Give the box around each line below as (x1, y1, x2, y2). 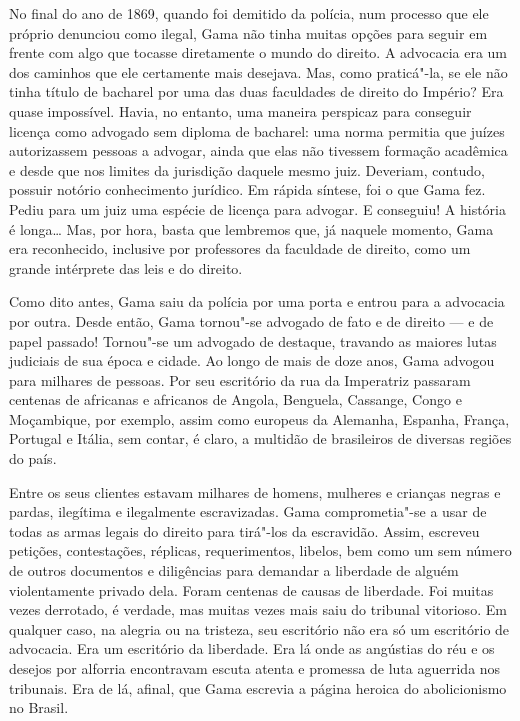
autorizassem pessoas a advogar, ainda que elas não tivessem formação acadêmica (9, 140, 508, 161)
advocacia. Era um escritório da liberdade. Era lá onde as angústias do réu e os (9, 638, 495, 659)
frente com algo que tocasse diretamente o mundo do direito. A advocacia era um (9, 42, 508, 63)
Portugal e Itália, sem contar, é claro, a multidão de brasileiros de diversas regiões (9, 428, 512, 449)
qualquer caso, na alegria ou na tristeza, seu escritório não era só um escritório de (9, 618, 510, 639)
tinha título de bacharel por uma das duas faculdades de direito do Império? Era (9, 81, 504, 102)
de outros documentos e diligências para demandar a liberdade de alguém (9, 560, 459, 581)
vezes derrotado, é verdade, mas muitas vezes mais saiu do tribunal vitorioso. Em (9, 599, 507, 620)
